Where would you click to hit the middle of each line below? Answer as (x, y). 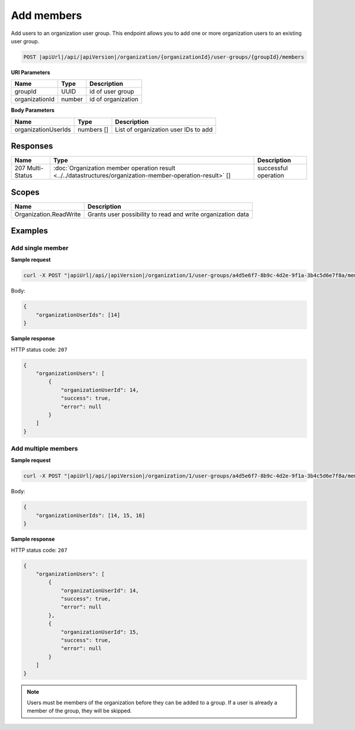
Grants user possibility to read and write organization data (168, 214)
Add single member (40, 248)
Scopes (25, 192)
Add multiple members (44, 449)
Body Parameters (33, 110)
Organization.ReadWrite (48, 214)
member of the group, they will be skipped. (80, 711)
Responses (32, 146)
